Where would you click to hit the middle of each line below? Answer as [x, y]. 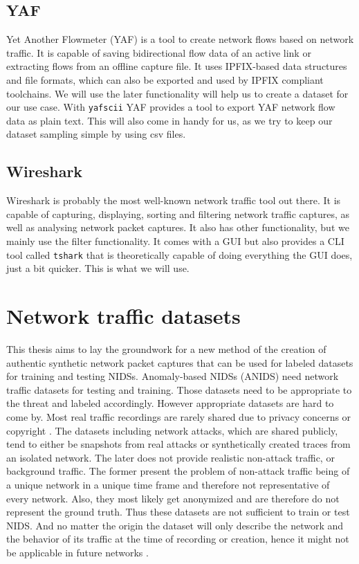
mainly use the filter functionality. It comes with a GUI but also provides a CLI [175, 241]
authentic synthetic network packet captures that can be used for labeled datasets [180, 362]
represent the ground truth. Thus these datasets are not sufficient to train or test [178, 512]
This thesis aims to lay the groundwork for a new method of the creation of [166, 348]
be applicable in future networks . [77, 552]
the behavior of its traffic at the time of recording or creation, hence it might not [178, 539]
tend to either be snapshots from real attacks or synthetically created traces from [178, 444]
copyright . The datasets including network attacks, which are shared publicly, [172, 430]
